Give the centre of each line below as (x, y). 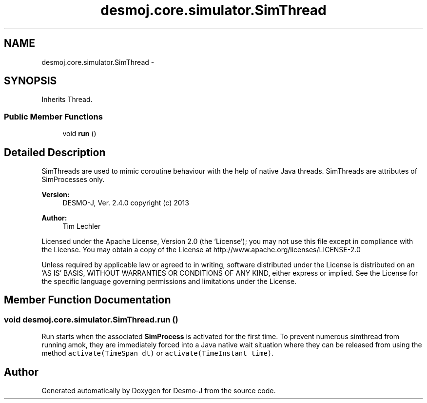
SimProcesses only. (73, 180)
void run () (79, 134)
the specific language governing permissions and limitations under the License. (169, 282)
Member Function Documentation (87, 300)
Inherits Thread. (67, 100)
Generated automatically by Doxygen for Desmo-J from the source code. (159, 391)
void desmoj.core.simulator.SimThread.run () (91, 319)
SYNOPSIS (30, 81)
